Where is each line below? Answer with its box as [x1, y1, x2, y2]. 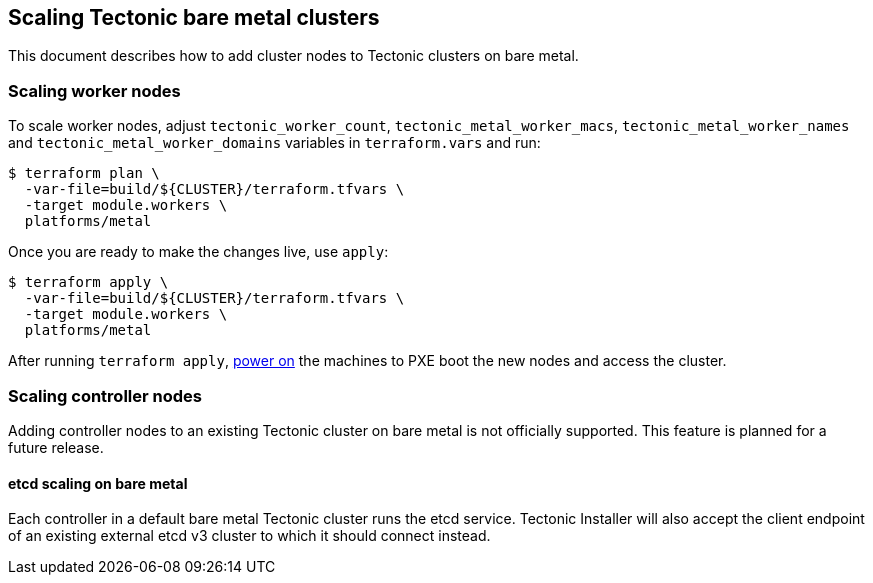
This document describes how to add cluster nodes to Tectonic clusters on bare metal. [8, 47, 579, 65]
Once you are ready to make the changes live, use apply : [8, 243, 389, 261]
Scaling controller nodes [8, 385, 202, 406]
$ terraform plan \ [8, 165, 160, 182]
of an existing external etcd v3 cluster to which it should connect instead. [8, 527, 491, 545]
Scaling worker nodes [8, 80, 181, 101]
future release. [8, 438, 104, 456]
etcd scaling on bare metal [8, 474, 188, 492]
